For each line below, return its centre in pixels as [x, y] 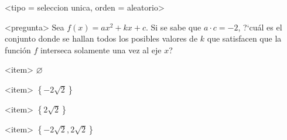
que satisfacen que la [244, 38]
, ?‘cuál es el [260, 27]
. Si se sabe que [173, 27]
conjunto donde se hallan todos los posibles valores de [101, 38]
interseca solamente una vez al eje [101, 49]
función [18, 49]
